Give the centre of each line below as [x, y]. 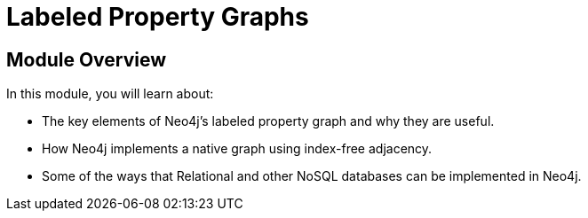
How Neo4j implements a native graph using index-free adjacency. [237, 149]
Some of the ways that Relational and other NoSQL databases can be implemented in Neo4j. [312, 176]
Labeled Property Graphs [158, 17]
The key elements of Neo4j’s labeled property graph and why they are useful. [268, 121]
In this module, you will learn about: [110, 94]
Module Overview [87, 59]
